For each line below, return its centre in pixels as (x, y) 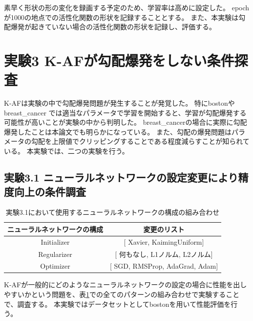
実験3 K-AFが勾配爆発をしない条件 (119, 60)
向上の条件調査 (50, 192)
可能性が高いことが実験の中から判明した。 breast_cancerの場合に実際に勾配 (126, 122)
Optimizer (55, 266)
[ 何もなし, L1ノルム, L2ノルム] (164, 254)
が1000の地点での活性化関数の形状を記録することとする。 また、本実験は (121, 17)
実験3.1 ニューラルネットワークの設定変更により (121, 177)
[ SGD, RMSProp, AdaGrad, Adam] (164, 266)
